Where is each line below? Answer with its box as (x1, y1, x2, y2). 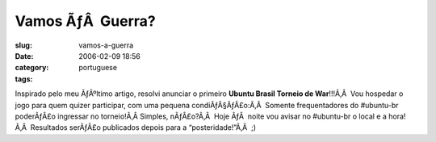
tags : (15, 73, 33, 84)
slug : (15, 40, 32, 50)
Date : (15, 51, 34, 61)
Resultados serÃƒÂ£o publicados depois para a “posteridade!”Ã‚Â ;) (30, 123, 257, 132)
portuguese (78, 63, 117, 73)
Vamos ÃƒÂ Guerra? (15, 12, 157, 30)
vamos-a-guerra (78, 40, 134, 50)
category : (15, 63, 49, 73)
